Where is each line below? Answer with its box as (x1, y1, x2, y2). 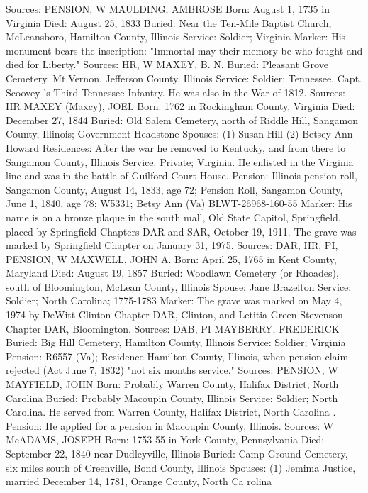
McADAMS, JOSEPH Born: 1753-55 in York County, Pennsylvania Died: (6, 432, 325, 447)
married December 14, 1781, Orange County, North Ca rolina (6, 474, 272, 489)
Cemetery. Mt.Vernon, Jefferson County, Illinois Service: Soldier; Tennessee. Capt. (6, 70, 362, 85)
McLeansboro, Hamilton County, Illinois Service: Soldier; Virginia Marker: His (6, 29, 346, 44)
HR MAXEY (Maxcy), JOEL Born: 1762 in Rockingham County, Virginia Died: (6, 99, 355, 113)
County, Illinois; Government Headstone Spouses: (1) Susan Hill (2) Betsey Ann (6, 126, 353, 141)
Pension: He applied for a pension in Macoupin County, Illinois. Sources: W (6, 418, 334, 433)
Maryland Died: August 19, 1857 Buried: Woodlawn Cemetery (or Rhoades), (6, 265, 339, 280)
